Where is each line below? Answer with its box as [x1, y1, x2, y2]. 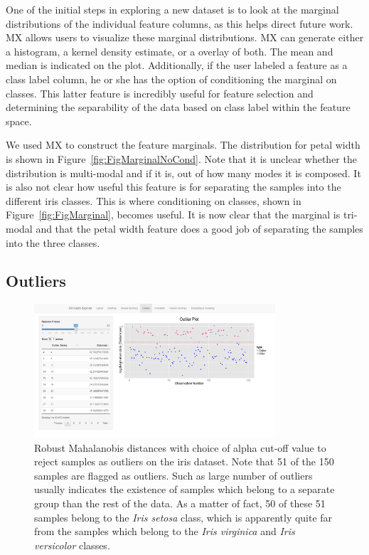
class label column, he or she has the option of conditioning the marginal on [6, 71, 337, 86]
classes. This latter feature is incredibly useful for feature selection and [6, 85, 314, 100]
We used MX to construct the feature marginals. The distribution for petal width [6, 137, 360, 152]
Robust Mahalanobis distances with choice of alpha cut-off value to [34, 440, 326, 455]
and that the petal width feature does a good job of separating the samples [36, 221, 363, 236]
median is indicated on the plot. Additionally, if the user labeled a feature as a [6, 58, 348, 73]
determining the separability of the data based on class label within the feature [6, 100, 351, 115]
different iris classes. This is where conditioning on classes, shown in [6, 193, 301, 208]
